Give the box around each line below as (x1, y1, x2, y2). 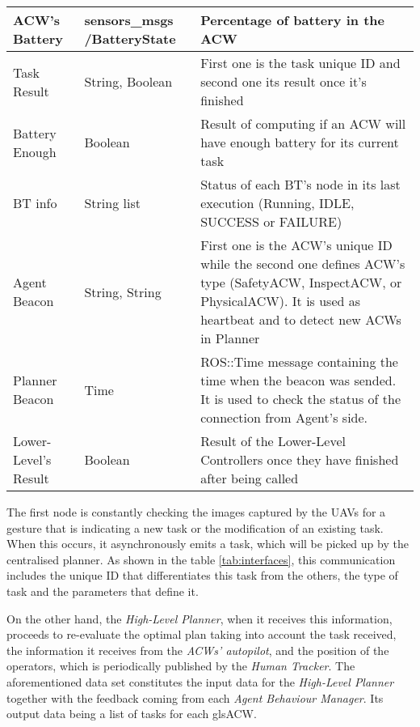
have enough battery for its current (200, 133, 399, 151)
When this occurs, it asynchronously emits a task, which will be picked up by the (6, 535, 409, 552)
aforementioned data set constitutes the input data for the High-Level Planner (6, 673, 394, 690)
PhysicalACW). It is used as (200, 291, 361, 310)
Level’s (13, 450, 52, 469)
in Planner (200, 329, 260, 347)
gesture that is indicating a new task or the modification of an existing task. (6, 519, 384, 536)
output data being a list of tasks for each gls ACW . (6, 705, 257, 722)
